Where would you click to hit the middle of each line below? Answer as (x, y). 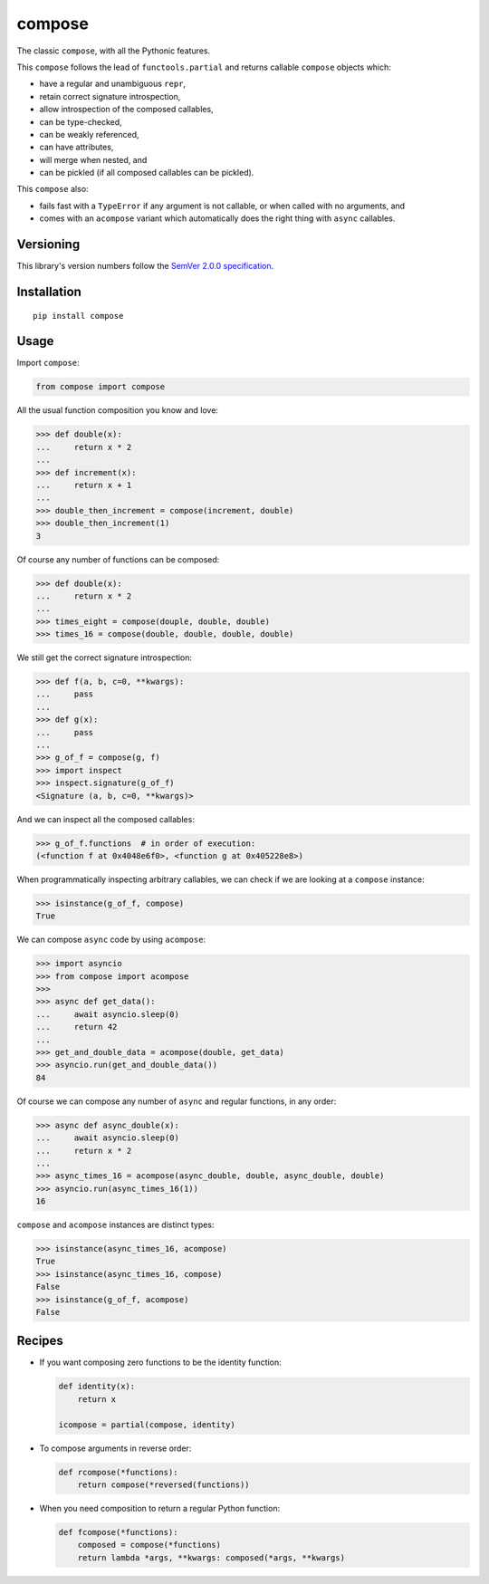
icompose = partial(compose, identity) (147, 1425)
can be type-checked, (81, 121)
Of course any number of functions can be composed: (118, 559)
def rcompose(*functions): (118, 1472)
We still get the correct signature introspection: (105, 658)
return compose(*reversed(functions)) (163, 1485)
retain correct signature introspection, (110, 96)
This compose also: (53, 189)
